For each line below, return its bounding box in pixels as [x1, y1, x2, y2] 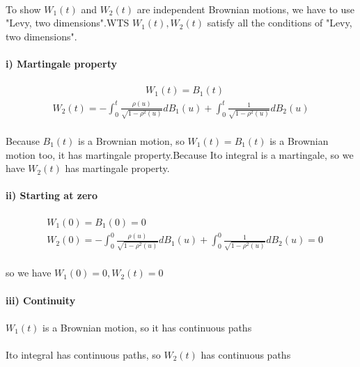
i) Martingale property [6, 56, 117, 70]
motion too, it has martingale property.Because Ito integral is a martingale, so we [6, 147, 354, 162]
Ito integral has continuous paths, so [6, 348, 161, 362]
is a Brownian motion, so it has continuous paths [42, 320, 252, 334]
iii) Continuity [6, 292, 76, 307]
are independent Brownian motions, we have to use [136, 1, 355, 16]
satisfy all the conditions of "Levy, [207, 15, 352, 30]
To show [6, 1, 41, 16]
